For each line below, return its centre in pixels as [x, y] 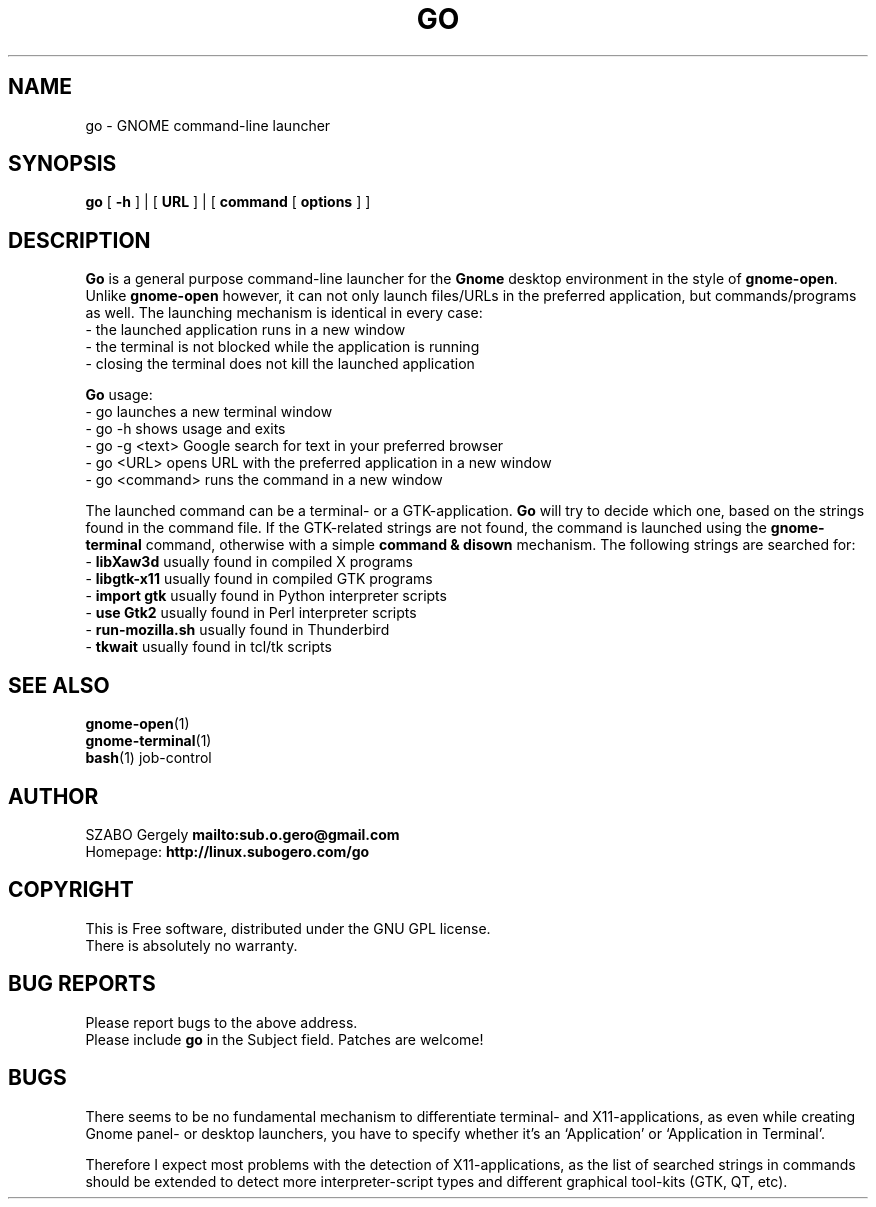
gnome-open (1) [137, 724]
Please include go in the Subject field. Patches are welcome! [284, 1039]
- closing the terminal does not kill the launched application [280, 364]
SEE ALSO [59, 685]
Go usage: [119, 395]
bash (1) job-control [148, 758]
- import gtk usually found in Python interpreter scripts [266, 596]
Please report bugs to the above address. [221, 1022]
